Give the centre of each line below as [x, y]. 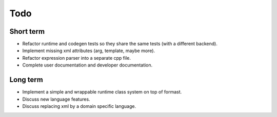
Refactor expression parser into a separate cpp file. [76, 58]
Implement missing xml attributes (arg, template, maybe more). [89, 51]
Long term [26, 80]
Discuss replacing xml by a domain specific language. [79, 106]
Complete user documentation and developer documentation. [87, 65]
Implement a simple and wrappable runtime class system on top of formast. [102, 92]
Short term [27, 31]
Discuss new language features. [56, 99]
